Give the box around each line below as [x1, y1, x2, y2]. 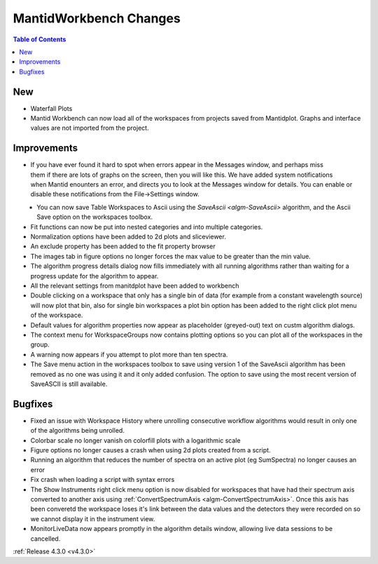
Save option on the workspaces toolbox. [36, 213, 153, 221]
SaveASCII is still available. [30, 380, 108, 388]
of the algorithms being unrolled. [30, 427, 125, 435]
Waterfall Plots [30, 104, 73, 112]
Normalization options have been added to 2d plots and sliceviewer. [30, 232, 227, 241]
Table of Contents [13, 35, 66, 43]
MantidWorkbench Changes [13, 11, 181, 26]
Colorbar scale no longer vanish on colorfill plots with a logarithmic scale [30, 436, 241, 445]
